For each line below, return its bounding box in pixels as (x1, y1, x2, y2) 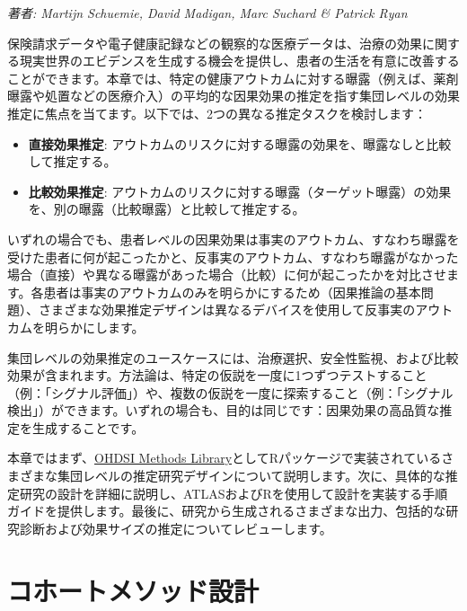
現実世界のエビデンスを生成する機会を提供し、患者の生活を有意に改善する (19, 51, 460, 70)
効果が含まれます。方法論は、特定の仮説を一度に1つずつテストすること (7, 366, 427, 385)
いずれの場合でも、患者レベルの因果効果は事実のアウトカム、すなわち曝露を (7, 229, 460, 248)
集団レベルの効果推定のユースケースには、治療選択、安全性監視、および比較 (7, 348, 459, 367)
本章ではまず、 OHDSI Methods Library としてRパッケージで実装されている (7, 448, 442, 467)
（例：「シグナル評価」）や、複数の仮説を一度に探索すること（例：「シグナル (7, 383, 454, 402)
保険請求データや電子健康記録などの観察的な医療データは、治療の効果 (7, 33, 422, 52)
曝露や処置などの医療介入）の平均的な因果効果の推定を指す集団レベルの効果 (7, 86, 460, 105)
